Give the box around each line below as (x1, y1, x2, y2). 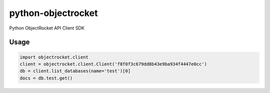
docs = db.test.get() (19, 75, 73, 81)
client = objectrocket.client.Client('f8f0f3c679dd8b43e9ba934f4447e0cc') (19, 61, 207, 67)
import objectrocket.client (19, 54, 88, 60)
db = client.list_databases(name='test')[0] (19, 68, 131, 74)
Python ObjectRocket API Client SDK (9, 25, 84, 31)
